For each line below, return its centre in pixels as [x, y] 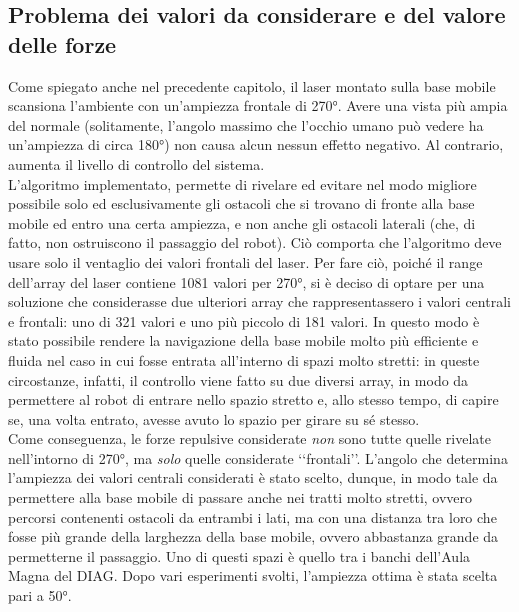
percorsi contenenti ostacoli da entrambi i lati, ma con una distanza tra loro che [252, 516]
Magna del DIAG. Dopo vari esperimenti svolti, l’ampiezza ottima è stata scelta [253, 575]
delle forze [62, 43]
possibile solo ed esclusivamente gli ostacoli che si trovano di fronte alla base [241, 203]
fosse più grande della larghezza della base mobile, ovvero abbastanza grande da [253, 536]
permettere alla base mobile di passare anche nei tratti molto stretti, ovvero [240, 497]
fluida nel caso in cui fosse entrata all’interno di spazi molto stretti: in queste [244, 359]
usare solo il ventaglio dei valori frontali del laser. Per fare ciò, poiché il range [245, 261]
